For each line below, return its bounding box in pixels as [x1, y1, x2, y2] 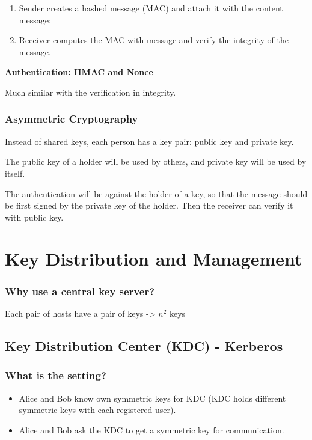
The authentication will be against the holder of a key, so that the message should [5, 187, 308, 200]
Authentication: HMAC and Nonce [5, 66, 153, 78]
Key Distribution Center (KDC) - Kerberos [5, 336, 283, 355]
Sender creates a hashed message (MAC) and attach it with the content [19, 2, 283, 14]
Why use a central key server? [5, 283, 155, 298]
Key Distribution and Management [5, 246, 302, 270]
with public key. [5, 210, 64, 223]
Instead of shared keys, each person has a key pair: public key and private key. [5, 135, 294, 147]
